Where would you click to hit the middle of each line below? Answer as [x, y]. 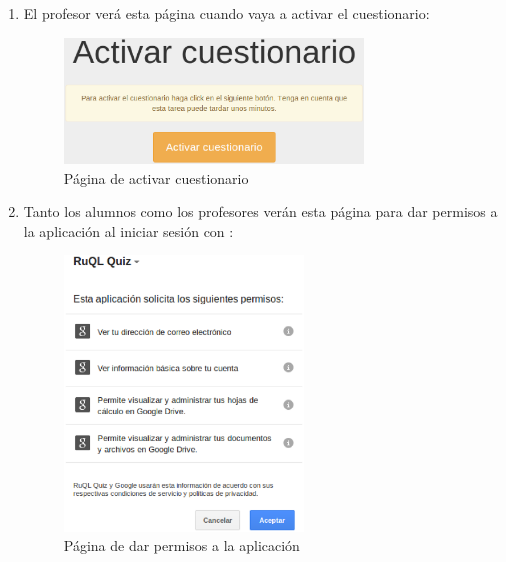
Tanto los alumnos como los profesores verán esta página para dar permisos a [260, 211]
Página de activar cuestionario [156, 177]
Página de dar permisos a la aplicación [181, 545]
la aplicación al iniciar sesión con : [128, 230]
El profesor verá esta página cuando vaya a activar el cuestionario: [226, 13]
